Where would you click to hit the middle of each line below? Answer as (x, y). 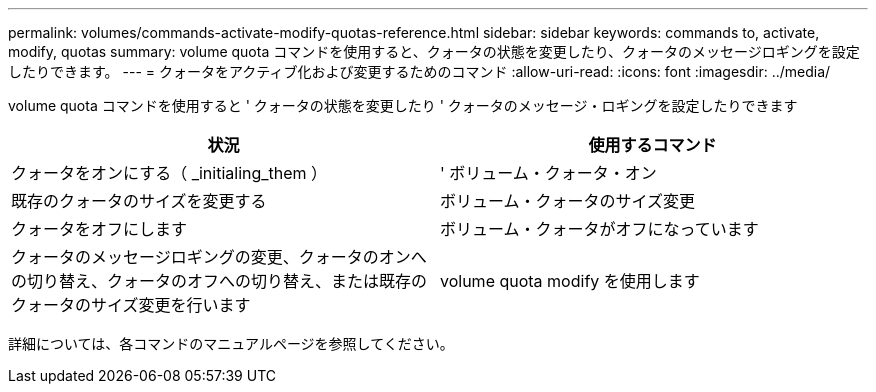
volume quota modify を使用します (570, 281)
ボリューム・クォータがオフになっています (599, 229)
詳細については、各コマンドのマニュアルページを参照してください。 (231, 343)
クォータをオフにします (99, 229)
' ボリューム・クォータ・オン (548, 173)
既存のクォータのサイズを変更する (139, 201)
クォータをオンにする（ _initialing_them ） (169, 173)
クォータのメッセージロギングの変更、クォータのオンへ (219, 257)
